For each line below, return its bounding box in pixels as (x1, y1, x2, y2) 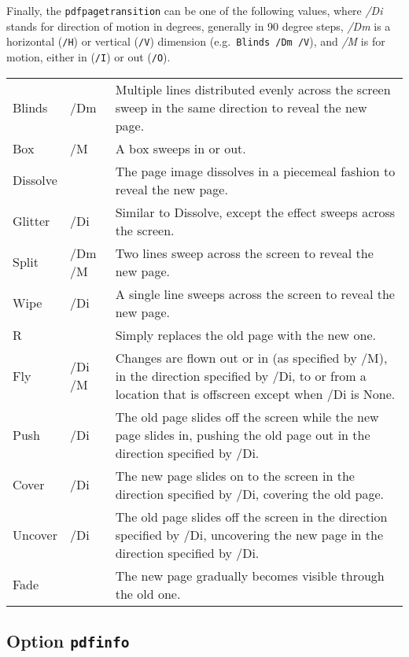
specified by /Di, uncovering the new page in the (115, 525, 384, 544)
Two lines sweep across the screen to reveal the (115, 243, 374, 262)
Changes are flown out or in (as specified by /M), (115, 348, 388, 367)
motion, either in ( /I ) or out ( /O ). (6, 48, 171, 65)
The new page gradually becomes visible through (115, 566, 385, 585)
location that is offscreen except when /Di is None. (115, 384, 396, 403)
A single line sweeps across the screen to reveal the (115, 284, 395, 303)
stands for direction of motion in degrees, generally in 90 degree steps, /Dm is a (6, 17, 391, 34)
